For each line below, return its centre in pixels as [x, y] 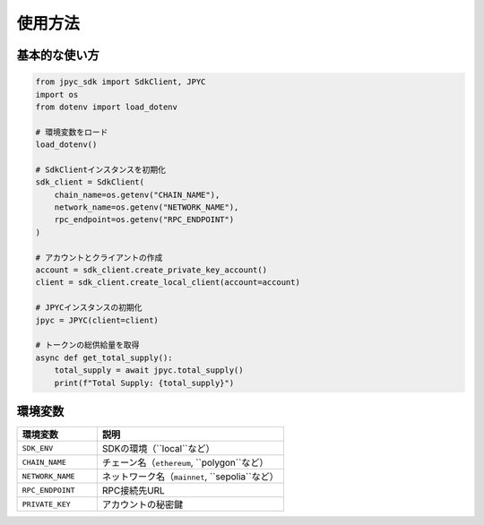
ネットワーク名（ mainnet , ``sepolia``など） [190, 477]
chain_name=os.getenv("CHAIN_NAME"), [137, 194]
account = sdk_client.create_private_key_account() [151, 270]
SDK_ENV [38, 448]
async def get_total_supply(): [104, 357]
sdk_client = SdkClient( [90, 182]
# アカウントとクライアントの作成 [99, 257]
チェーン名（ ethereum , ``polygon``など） [185, 463]
